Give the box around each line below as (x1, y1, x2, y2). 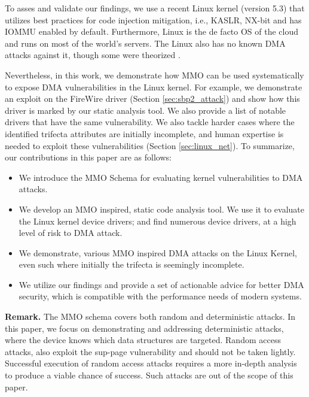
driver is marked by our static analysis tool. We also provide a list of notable (5, 104, 286, 116)
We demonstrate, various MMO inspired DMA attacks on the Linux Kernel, (19, 246, 298, 259)
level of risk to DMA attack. (19, 226, 123, 239)
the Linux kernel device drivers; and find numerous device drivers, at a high (19, 214, 296, 227)
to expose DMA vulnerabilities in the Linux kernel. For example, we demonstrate (5, 80, 302, 93)
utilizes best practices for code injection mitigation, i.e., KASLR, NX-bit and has (5, 13, 302, 26)
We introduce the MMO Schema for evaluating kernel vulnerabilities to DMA (19, 171, 303, 183)
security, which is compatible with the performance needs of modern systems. (19, 290, 302, 302)
